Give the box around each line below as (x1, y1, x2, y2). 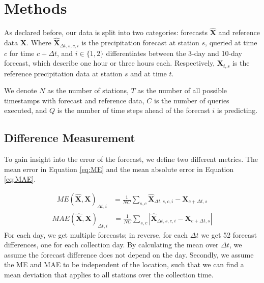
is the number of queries (154, 95, 229, 105)
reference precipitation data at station (4, 68, 123, 78)
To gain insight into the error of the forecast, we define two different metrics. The (4, 154, 258, 164)
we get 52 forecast (201, 229, 257, 240)
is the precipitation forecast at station (81, 37, 199, 48)
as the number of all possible (137, 85, 227, 96)
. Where (26, 37, 51, 48)
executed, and (4, 105, 47, 116)
